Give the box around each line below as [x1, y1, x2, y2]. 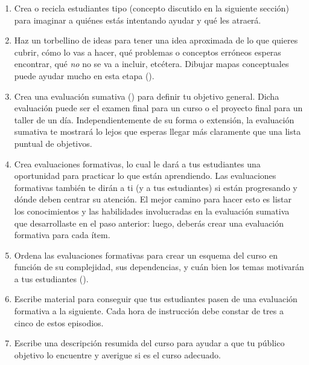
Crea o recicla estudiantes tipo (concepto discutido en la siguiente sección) [14, 2, 289, 14]
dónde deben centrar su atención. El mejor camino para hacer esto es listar [14, 193, 292, 205]
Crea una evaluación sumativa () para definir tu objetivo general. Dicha [14, 89, 279, 102]
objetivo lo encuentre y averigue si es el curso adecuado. [14, 348, 221, 361]
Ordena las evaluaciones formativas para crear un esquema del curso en [14, 248, 278, 261]
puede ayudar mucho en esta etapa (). [14, 69, 154, 82]
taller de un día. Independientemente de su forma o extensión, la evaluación [14, 113, 295, 126]
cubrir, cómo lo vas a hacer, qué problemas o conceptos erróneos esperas [14, 45, 281, 58]
